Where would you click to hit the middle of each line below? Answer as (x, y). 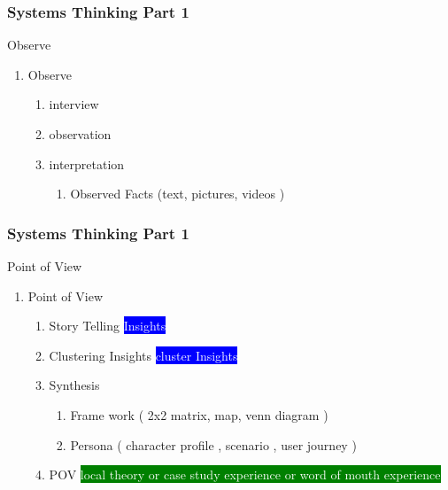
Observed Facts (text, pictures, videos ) (178, 194)
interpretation (87, 163)
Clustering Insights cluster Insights (143, 355)
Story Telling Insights (108, 326)
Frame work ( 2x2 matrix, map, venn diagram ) (199, 414)
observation (80, 134)
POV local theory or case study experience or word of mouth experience (245, 474)
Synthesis (74, 385)
